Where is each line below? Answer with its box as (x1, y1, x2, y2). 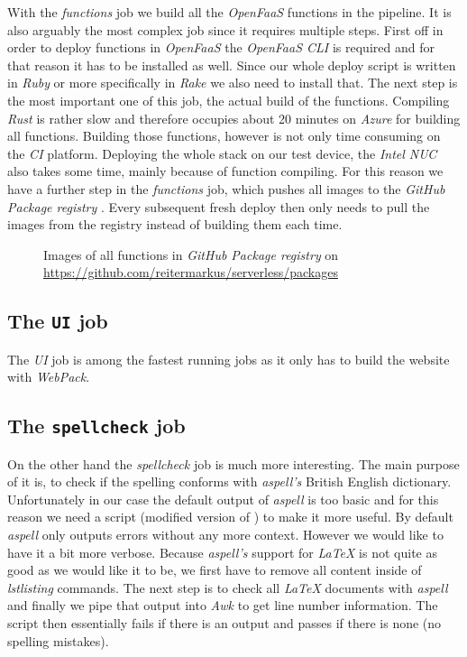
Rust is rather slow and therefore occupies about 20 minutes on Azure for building (7, 108, 461, 127)
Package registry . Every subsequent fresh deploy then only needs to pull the (7, 197, 430, 216)
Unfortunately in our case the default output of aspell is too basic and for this (7, 489, 439, 508)
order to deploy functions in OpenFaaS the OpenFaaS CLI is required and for (7, 38, 435, 57)
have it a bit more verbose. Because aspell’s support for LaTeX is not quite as (7, 542, 437, 561)
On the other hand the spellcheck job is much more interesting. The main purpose (7, 454, 460, 473)
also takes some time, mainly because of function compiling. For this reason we (7, 162, 444, 180)
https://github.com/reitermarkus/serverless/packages (43, 263, 338, 282)
